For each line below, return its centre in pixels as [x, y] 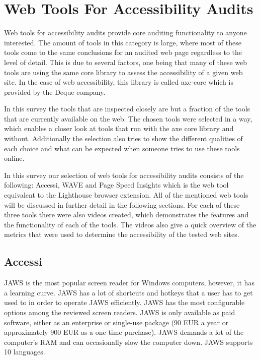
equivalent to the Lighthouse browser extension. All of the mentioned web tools [126, 195]
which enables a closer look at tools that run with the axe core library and [119, 128]
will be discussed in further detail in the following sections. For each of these [122, 204]
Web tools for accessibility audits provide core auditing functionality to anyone [125, 33]
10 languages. [25, 352]
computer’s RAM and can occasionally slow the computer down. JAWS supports [128, 342]
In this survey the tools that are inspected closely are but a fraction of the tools [127, 109]
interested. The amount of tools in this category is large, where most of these [123, 42]
